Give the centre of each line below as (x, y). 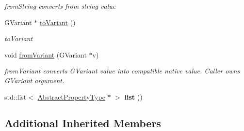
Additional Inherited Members (83, 123)
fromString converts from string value (60, 6)
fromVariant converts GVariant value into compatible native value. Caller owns (122, 71)
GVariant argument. (34, 80)
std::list (16, 96)
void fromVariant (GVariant (46, 54)
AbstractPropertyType (71, 96)
